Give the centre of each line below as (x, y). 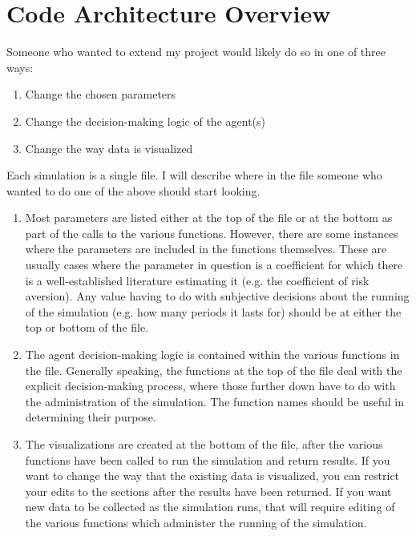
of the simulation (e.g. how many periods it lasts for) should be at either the (213, 311)
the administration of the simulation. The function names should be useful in (214, 401)
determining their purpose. (91, 417)
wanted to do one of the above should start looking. (133, 190)
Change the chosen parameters (101, 94)
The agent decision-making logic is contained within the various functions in (212, 355)
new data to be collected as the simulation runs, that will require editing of (210, 507)
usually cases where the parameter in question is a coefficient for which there (214, 265)
